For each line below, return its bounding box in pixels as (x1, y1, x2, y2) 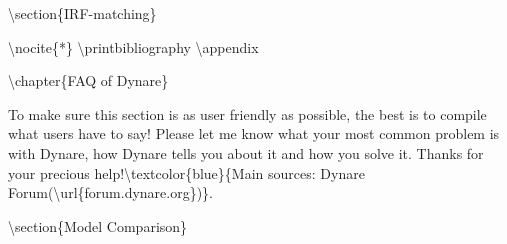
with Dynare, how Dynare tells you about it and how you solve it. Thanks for (8, 142, 484, 163)
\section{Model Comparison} (8, 215, 188, 236)
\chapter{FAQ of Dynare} (8, 70, 169, 91)
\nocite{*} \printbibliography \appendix (8, 36, 259, 57)
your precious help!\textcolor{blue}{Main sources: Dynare (8, 162, 365, 183)
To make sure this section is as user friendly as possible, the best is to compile (8, 103, 487, 124)
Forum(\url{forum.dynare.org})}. (8, 182, 214, 203)
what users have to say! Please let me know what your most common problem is (8, 123, 500, 144)
